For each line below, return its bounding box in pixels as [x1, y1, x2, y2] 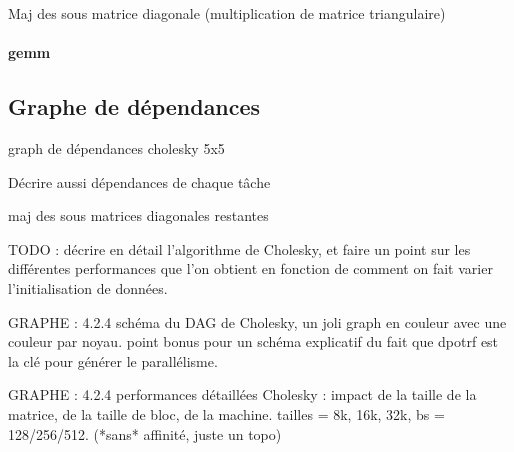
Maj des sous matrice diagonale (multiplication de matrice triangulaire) [8, 3, 446, 23]
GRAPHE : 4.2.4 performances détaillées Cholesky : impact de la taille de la [8, 384, 477, 405]
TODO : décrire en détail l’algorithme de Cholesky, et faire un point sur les [8, 238, 471, 259]
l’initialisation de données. [8, 277, 168, 298]
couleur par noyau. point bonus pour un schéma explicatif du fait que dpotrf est [8, 331, 499, 352]
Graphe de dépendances [8, 91, 261, 122]
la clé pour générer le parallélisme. [8, 350, 218, 371]
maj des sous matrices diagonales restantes [8, 205, 269, 226]
